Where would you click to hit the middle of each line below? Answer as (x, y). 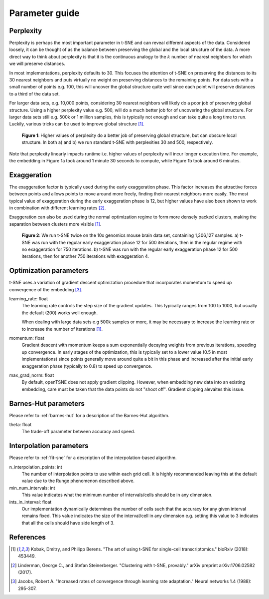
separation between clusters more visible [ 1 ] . (55, 224)
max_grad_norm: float (32, 375)
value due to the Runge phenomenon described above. (78, 481)
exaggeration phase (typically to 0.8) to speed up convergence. (87, 366)
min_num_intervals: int (32, 488)
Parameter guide (44, 13)
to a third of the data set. (34, 94)
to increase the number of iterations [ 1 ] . (62, 329)
